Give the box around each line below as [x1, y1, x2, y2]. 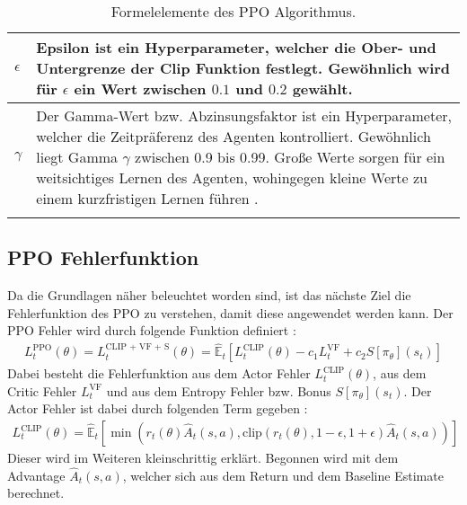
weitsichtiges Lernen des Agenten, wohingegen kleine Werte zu [36, 167, 427, 188]
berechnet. [7, 483, 65, 502]
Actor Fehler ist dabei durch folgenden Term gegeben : [7, 399, 308, 418]
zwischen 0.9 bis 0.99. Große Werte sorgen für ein [135, 146, 445, 167]
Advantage [7, 465, 66, 484]
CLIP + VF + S [105, 342, 170, 352]
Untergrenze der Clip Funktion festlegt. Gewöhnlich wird [36, 58, 451, 78]
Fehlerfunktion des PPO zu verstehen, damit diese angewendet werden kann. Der [7, 303, 454, 322]
